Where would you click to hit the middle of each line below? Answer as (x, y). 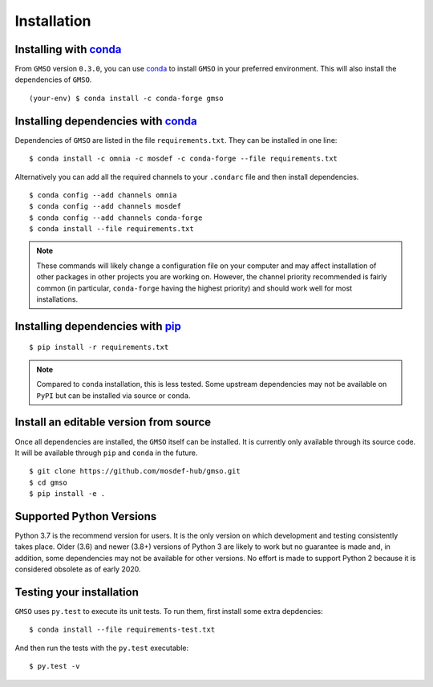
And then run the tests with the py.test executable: (102, 648)
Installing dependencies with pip (98, 326)
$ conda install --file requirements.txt (111, 229)
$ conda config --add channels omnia (103, 195)
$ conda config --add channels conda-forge (116, 217)
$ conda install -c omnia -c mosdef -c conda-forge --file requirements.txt (184, 159)
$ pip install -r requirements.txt (99, 348)
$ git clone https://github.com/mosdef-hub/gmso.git (135, 471)
